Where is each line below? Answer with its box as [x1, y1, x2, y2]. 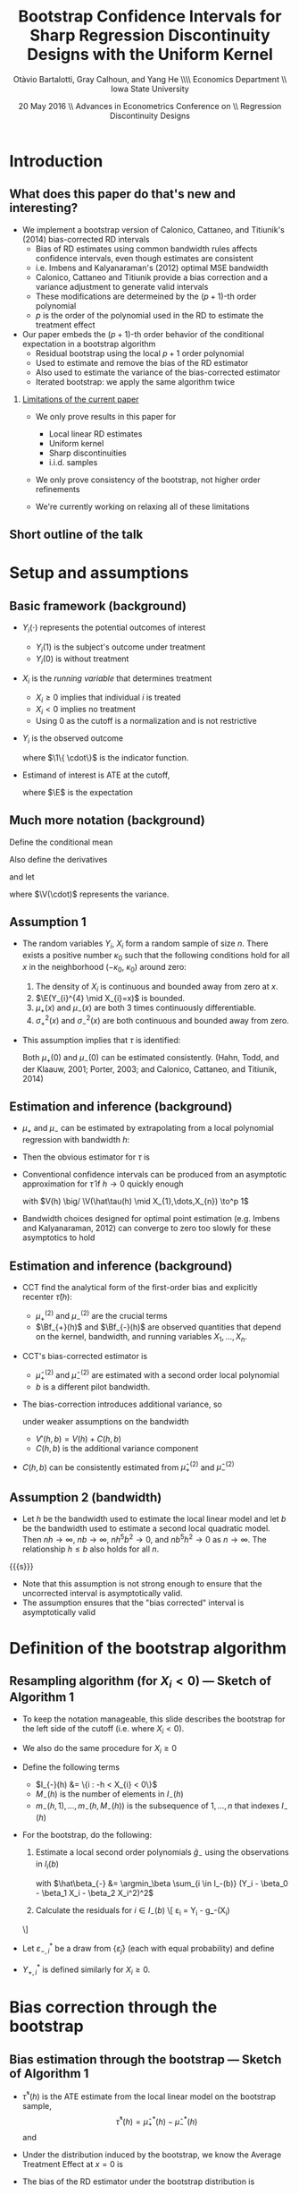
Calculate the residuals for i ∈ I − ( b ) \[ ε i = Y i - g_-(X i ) [35, 1904, 230, 1918]
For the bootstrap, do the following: [21, 1830, 153, 1840]
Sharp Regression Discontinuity [29, 25, 270, 46]
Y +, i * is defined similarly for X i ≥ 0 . [21, 1962, 151, 1977]
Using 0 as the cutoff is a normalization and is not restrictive [35, 715, 257, 726]
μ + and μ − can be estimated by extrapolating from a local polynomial [21, 1123, 274, 1135]
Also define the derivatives [9, 854, 108, 864]
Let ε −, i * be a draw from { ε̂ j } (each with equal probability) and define [21, 1942, 275, 1956]
